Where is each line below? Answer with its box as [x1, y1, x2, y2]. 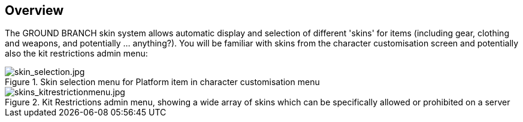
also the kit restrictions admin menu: [5, 48, 148, 59]
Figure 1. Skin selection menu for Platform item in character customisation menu [5, 77, 320, 87]
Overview [5, 3, 64, 18]
